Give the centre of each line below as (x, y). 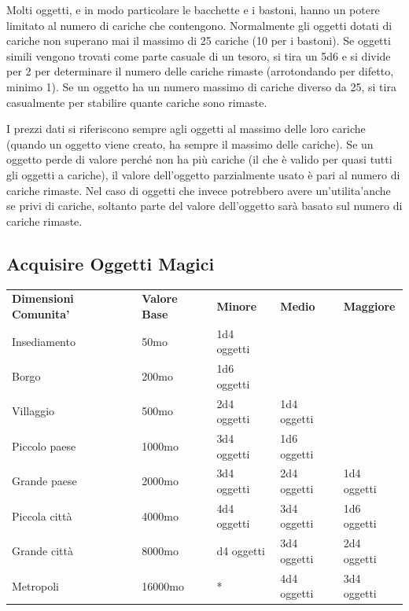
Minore (237, 306)
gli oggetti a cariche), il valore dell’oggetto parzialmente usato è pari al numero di (203, 174)
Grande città (42, 551)
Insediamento (44, 341)
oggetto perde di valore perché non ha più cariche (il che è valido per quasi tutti (199, 159)
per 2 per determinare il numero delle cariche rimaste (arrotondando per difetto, (200, 71)
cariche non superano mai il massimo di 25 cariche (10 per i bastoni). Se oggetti (199, 40)
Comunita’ (41, 313)
